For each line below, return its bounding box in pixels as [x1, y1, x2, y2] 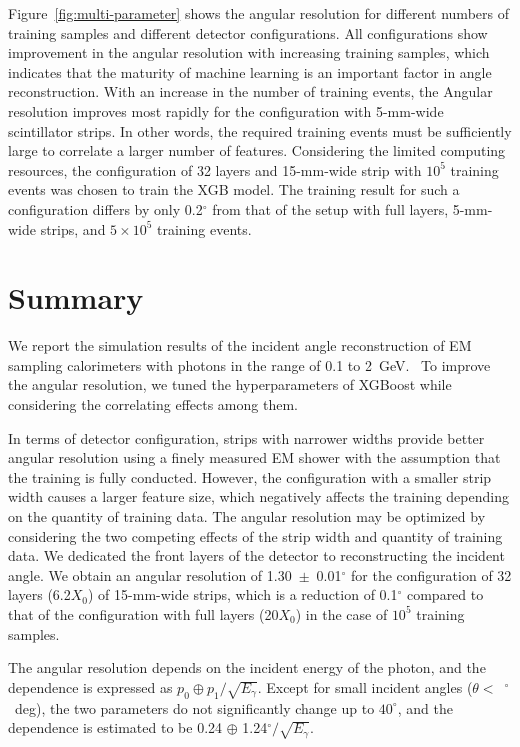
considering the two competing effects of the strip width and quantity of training [8, 525, 503, 546]
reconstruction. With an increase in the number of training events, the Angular [8, 81, 493, 102]
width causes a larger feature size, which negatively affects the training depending [8, 486, 509, 507]
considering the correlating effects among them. [8, 394, 298, 415]
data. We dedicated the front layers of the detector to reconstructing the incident [8, 545, 505, 566]
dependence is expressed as [8, 676, 173, 697]
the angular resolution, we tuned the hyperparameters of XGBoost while [8, 374, 452, 395]
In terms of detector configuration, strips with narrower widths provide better [8, 427, 485, 448]
